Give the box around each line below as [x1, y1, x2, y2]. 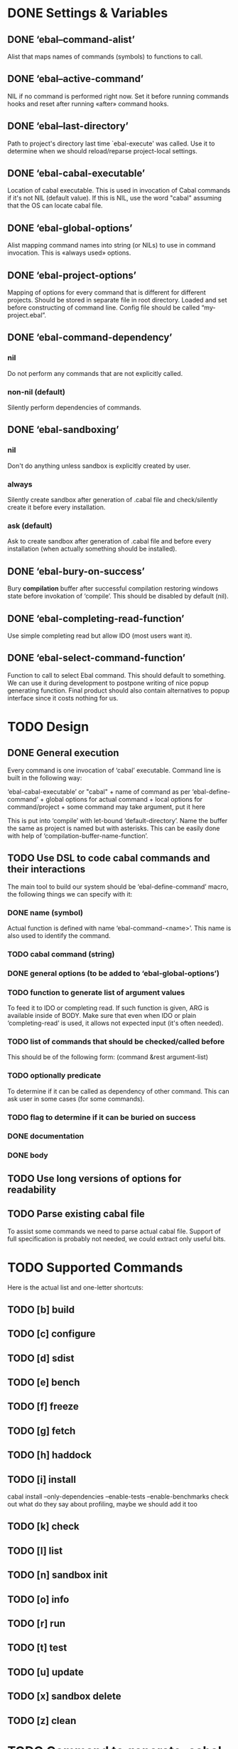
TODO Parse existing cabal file [7, 1208, 146, 1220]
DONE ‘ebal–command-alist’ [7, 34, 135, 46]
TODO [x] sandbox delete [7, 1691, 121, 1703]
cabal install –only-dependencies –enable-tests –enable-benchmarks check [7, 1492, 229, 1501]
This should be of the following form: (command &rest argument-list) [7, 1053, 208, 1061]
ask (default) [7, 521, 53, 531]
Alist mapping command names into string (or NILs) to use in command [7, 241, 216, 250]
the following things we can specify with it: [7, 889, 133, 898]
